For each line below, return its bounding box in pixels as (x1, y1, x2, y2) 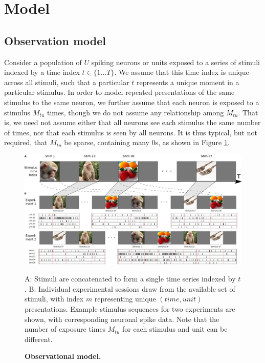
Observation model (4, 32, 106, 48)
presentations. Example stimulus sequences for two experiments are (25, 303, 235, 314)
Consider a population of (4, 56, 82, 67)
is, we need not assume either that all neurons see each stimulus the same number (4, 117, 261, 128)
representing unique (94, 293, 156, 304)
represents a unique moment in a (137, 76, 239, 87)
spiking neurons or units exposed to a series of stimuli (91, 56, 260, 67)
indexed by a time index (4, 67, 80, 77)
